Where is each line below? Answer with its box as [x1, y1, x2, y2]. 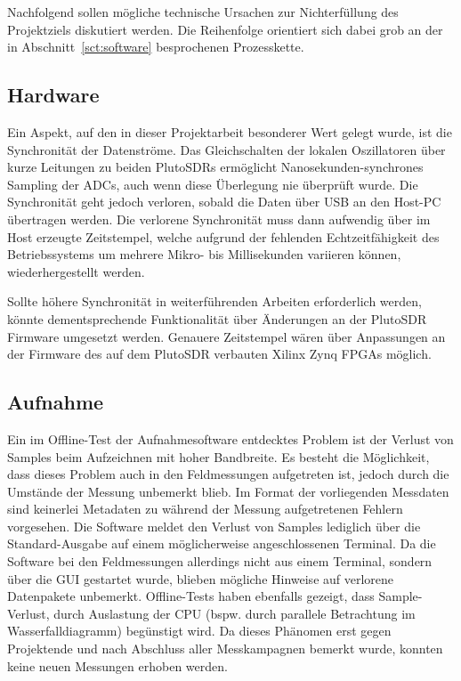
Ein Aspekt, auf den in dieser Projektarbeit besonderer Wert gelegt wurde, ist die [7, 122, 452, 141]
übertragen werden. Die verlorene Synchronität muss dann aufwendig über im [7, 209, 431, 228]
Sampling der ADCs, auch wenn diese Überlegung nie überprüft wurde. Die [7, 174, 418, 193]
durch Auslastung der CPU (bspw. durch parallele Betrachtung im [53, 604, 416, 622]
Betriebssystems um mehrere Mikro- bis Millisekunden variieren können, [7, 245, 401, 263]
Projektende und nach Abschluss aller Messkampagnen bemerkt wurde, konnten [7, 639, 443, 658]
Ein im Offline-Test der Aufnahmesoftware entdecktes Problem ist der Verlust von [7, 429, 454, 448]
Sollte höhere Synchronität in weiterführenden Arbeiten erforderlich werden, [7, 292, 422, 311]
